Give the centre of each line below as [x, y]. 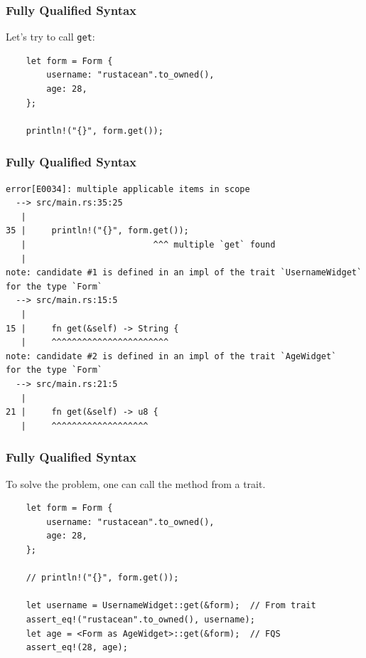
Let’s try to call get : [50, 37]
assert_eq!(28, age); [77, 648]
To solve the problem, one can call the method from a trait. [136, 483]
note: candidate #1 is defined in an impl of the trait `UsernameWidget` [184, 273]
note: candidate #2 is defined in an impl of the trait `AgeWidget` [171, 356]
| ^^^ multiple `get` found [148, 245]
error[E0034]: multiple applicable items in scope [128, 189]
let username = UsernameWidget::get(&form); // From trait [171, 606]
